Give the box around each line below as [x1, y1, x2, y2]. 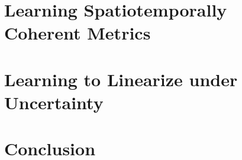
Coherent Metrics [4, 21, 151, 45]
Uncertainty [4, 90, 104, 114]
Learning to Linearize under [4, 67, 238, 91]
